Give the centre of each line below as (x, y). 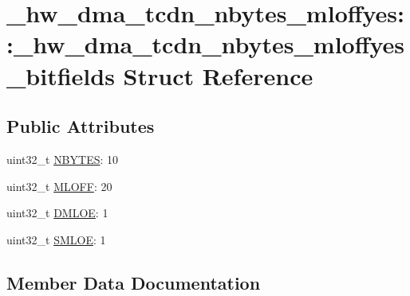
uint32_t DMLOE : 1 (57, 213)
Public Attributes (81, 126)
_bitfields (61, 75)
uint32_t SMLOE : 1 (56, 239)
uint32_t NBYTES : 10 (63, 159)
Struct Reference (218, 75)
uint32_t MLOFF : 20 (59, 186)
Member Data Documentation (134, 282)
